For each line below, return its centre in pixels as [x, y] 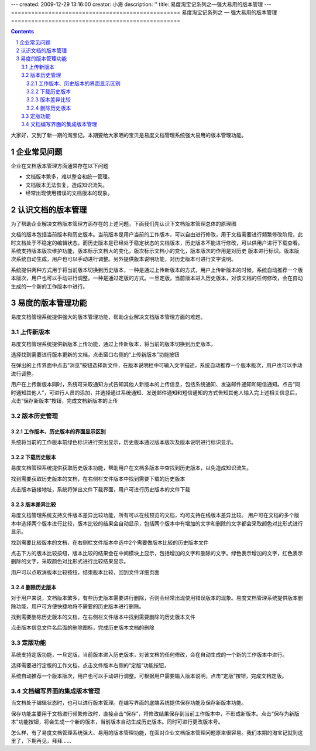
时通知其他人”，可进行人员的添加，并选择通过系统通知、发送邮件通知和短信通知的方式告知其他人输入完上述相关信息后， [156, 392]
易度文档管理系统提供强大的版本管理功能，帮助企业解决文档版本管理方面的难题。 [108, 317]
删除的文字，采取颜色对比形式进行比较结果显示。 [70, 561]
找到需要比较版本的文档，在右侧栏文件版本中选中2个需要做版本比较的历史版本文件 [110, 542]
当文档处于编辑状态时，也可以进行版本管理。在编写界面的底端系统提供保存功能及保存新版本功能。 [129, 703]
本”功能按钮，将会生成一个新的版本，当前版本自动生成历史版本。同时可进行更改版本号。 [117, 722]
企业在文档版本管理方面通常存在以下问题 [59, 166]
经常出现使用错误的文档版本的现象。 [69, 193]
